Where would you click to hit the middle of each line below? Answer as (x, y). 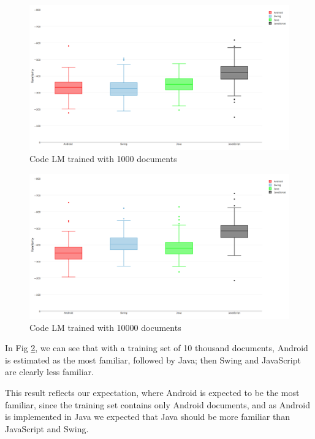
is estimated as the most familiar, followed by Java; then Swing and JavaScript (153, 359)
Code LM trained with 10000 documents (105, 327)
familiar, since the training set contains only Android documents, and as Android (157, 404)
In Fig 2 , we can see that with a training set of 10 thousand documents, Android (157, 348)
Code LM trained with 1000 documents (103, 159)
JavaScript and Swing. (47, 428)
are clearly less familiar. (49, 372)
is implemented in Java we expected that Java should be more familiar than (147, 417)
